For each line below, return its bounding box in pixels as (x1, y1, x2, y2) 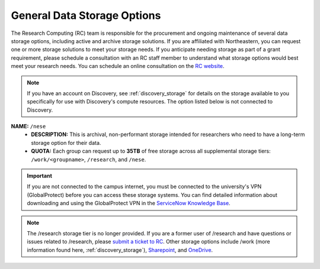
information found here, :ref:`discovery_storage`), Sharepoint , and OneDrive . (27, 246, 213, 254)
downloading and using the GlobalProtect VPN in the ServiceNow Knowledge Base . (27, 200, 231, 207)
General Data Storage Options (11, 9, 161, 22)
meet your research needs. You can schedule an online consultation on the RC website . (11, 63, 225, 70)
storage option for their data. (31, 139, 101, 146)
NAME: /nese (11, 123, 46, 130)
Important (27, 172, 53, 180)
